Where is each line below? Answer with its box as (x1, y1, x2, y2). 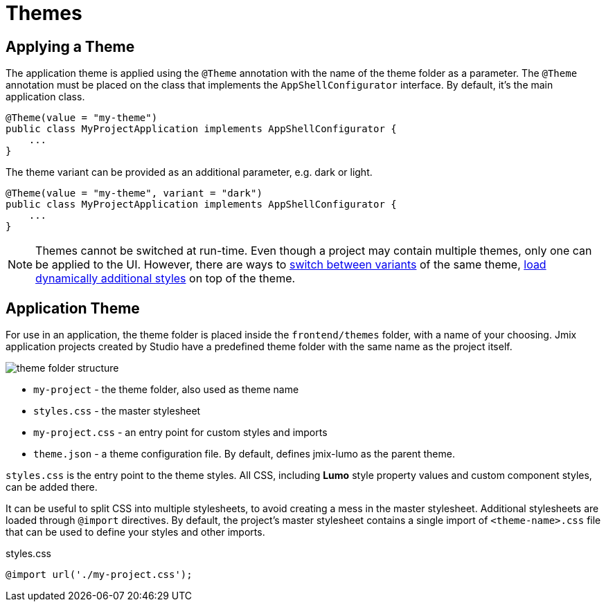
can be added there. (6, 481, 98, 493)
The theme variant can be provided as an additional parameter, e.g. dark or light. (6, 166, 373, 179)
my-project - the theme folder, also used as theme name (33, 383, 299, 396)
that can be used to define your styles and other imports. (6, 526, 265, 538)
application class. (6, 91, 85, 103)
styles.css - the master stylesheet (33, 405, 201, 417)
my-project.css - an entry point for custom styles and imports (33, 426, 328, 439)
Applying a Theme (6, 37, 135, 55)
